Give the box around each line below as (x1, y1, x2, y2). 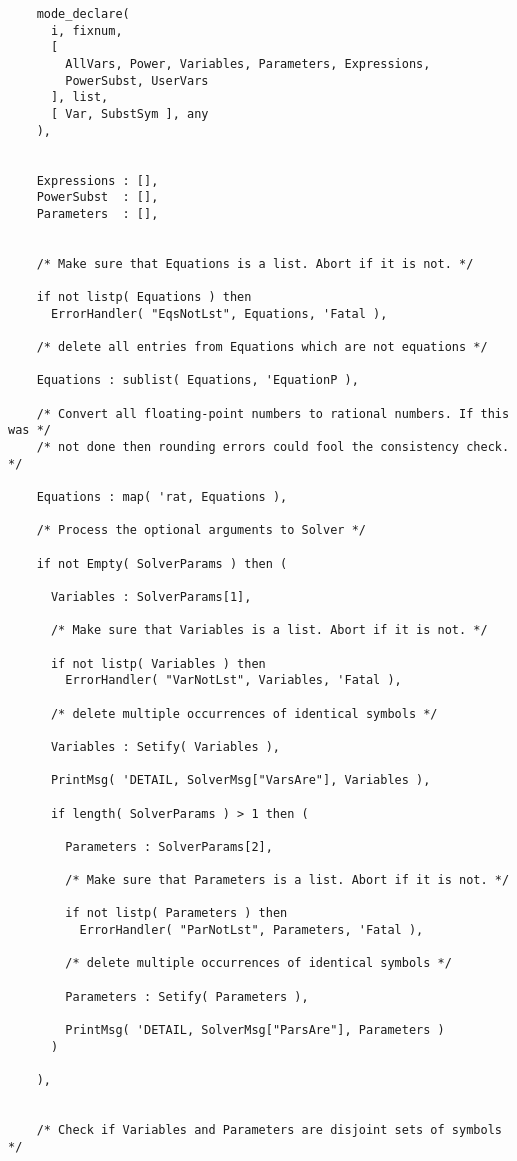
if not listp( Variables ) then (50, 656, 266, 671)
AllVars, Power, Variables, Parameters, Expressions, (65, 56, 431, 71)
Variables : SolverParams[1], (50, 589, 252, 604)
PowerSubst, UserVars (65, 73, 209, 88)
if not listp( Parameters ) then (65, 906, 288, 921)
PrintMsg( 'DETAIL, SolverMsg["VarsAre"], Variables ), (50, 773, 431, 788)
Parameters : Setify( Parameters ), (65, 989, 309, 1004)
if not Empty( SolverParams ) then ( (36, 556, 288, 571)
